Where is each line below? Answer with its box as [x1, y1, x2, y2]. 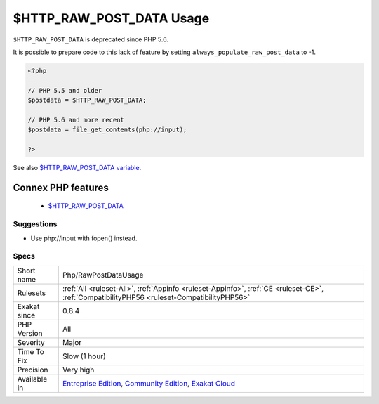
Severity [17, 337, 45, 347]
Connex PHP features [13, 181, 109, 193]
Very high [62, 365, 95, 374]
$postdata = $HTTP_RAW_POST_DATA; [27, 96, 147, 105]
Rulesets [17, 288, 46, 298]
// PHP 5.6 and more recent [27, 116, 124, 124]
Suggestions [13, 219, 58, 229]
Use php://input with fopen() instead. [30, 234, 138, 242]
